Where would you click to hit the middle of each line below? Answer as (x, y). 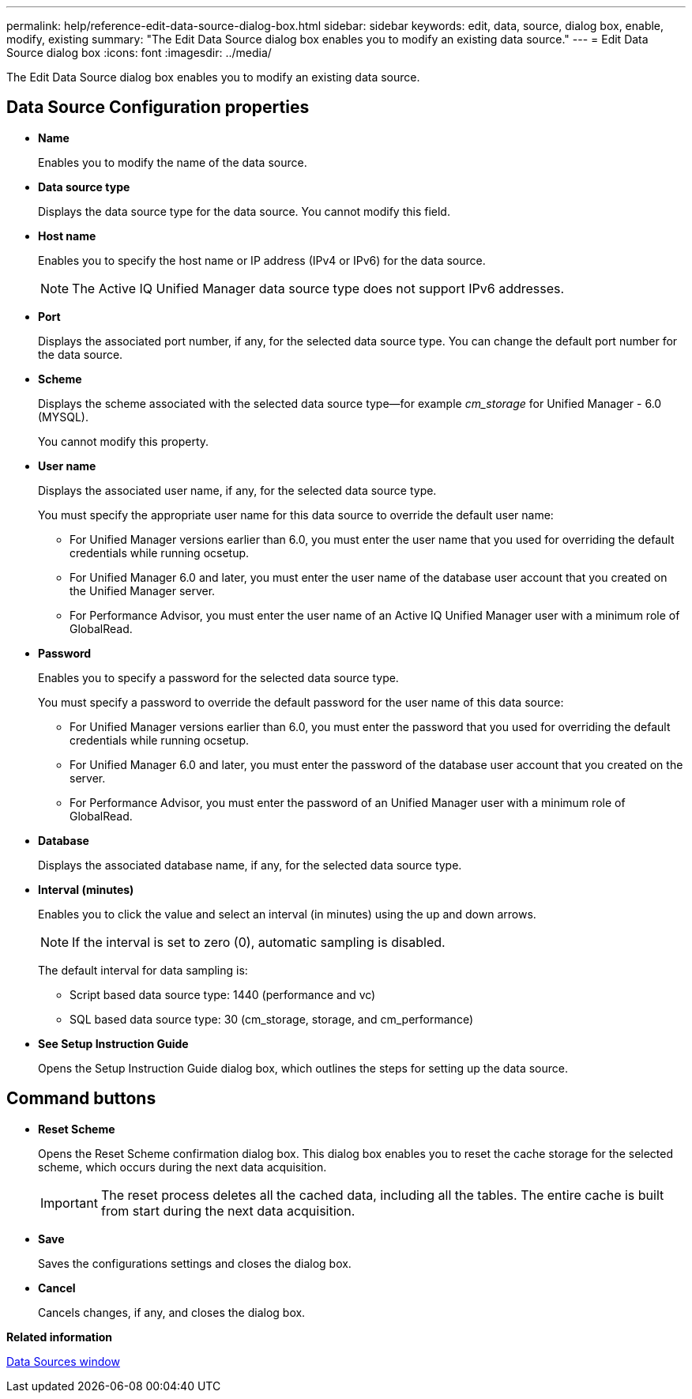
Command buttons (81, 1099)
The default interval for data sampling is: (143, 970)
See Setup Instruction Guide (113, 1043)
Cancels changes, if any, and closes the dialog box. (172, 1312)
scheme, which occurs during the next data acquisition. (182, 1167)
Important (69, 1203)
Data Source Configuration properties (158, 107)
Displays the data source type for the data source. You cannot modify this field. (244, 211)
